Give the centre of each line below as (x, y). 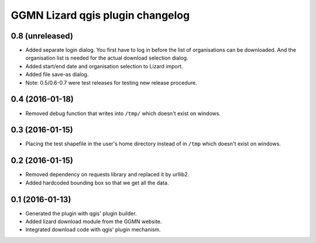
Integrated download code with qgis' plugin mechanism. (93, 230)
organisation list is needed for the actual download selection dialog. (107, 58)
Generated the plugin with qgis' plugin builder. (81, 213)
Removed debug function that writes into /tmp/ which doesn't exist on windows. (123, 113)
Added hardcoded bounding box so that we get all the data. (97, 183)
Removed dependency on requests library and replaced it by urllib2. (107, 175)
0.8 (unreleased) (42, 36)
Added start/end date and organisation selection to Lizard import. (104, 66)
